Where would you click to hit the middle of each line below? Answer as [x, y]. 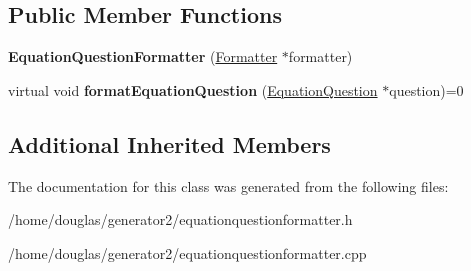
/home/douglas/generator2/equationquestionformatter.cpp [187, 252]
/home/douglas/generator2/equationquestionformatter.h [180, 219]
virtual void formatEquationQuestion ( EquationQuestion [193, 89]
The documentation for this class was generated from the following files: [228, 185]
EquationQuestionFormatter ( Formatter [143, 56]
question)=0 [426, 89]
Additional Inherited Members [169, 143]
